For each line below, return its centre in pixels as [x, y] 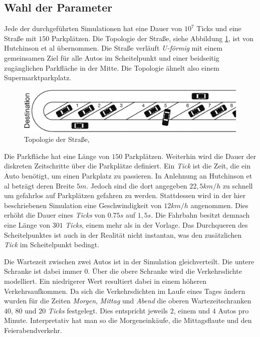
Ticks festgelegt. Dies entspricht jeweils [108, 310]
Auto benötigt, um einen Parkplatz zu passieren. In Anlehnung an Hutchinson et [128, 176]
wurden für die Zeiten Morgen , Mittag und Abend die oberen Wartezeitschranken [128, 301]
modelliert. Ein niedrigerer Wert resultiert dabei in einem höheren [105, 281]
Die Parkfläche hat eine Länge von [57, 156]
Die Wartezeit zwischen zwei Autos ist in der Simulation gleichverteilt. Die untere [129, 261]
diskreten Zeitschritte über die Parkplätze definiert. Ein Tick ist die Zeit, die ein [127, 166]
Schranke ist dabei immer [43, 271]
